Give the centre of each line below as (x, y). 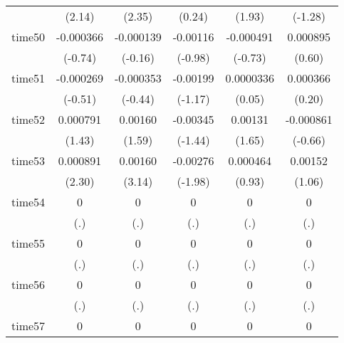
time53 (28, 160)
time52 (28, 119)
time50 (28, 37)
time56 (28, 284)
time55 (28, 243)
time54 (28, 202)
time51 (28, 78)
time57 (28, 326)
